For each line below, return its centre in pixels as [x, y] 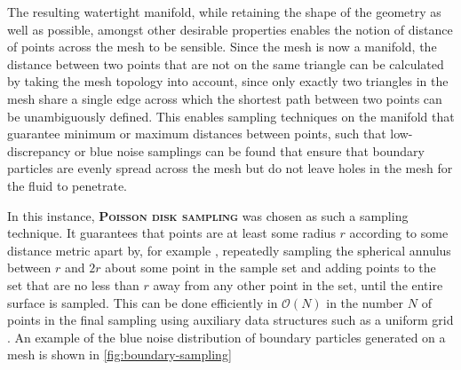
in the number [365, 302]
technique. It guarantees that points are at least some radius [171, 233]
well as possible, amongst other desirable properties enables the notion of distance [230, 29]
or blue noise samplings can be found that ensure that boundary [249, 150]
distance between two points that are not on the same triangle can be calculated [226, 63]
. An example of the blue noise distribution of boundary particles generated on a [227, 337]
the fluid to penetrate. [68, 185]
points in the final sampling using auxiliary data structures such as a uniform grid [230, 320]
